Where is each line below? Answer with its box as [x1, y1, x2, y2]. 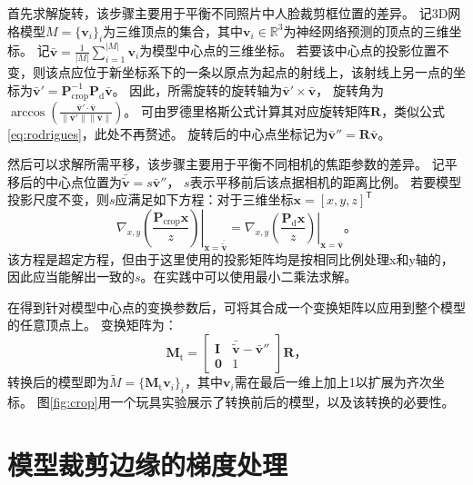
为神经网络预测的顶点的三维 [283, 21, 449, 40]
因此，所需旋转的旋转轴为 [129, 80, 283, 99]
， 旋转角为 [316, 80, 384, 99]
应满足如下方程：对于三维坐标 [115, 190, 294, 209]
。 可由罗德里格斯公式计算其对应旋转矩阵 [124, 101, 371, 120]
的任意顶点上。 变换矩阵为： [7, 315, 177, 334]
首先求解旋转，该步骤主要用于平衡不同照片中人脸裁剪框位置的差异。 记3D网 [7, 4, 461, 22]
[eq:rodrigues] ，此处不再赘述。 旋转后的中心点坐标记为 [7, 124, 328, 143]
